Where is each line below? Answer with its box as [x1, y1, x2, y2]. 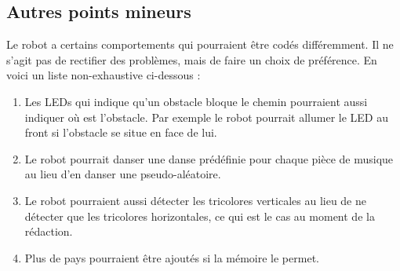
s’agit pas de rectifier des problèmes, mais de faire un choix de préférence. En [6, 51, 377, 68]
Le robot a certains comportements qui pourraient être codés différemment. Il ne [6, 36, 394, 53]
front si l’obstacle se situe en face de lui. [24, 124, 217, 141]
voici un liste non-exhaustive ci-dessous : [6, 67, 201, 83]
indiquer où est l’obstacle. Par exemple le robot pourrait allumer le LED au [24, 108, 388, 125]
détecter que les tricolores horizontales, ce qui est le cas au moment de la [24, 207, 375, 224]
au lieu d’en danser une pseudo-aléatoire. [24, 166, 221, 182]
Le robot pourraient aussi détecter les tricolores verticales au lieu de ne [24, 192, 366, 208]
